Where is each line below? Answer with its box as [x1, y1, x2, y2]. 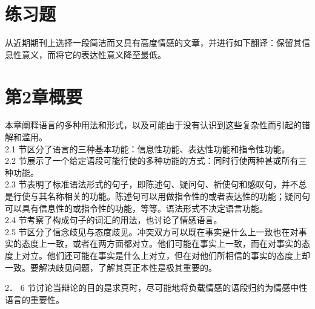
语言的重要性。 [5, 293, 64, 305]
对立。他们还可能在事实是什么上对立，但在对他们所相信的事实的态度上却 [21, 249, 310, 261]
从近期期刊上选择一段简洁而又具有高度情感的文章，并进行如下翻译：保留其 [5, 36, 302, 49]
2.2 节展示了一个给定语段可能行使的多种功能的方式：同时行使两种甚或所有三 [5, 154, 307, 167]
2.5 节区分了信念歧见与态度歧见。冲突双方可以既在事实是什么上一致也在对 [5, 225, 299, 238]
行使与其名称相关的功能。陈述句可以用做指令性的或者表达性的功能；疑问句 [13, 190, 310, 202]
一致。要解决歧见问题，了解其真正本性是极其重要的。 [5, 261, 217, 273]
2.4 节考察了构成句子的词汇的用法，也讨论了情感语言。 [5, 213, 222, 226]
